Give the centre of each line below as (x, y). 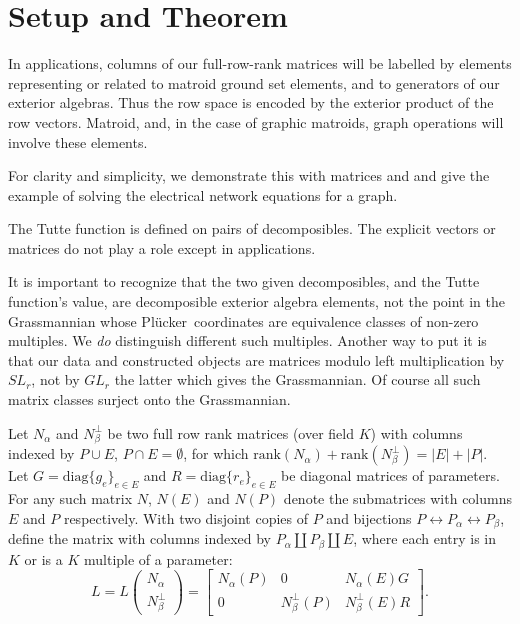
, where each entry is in (425, 538)
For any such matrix (70, 498)
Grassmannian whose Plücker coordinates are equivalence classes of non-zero (243, 320)
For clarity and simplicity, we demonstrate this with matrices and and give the (249, 175)
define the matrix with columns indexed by (140, 538)
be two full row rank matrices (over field (231, 432)
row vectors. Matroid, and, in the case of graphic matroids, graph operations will (256, 121)
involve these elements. (78, 141)
